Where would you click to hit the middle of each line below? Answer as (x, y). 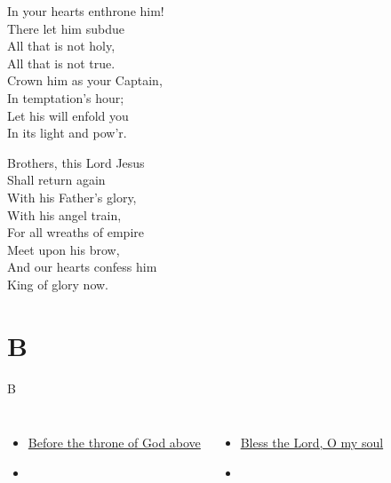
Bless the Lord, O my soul (312, 443)
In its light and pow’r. (67, 133)
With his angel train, (64, 214)
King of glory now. (58, 284)
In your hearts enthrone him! (86, 11)
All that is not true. (61, 63)
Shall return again (56, 180)
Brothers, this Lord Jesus (76, 162)
